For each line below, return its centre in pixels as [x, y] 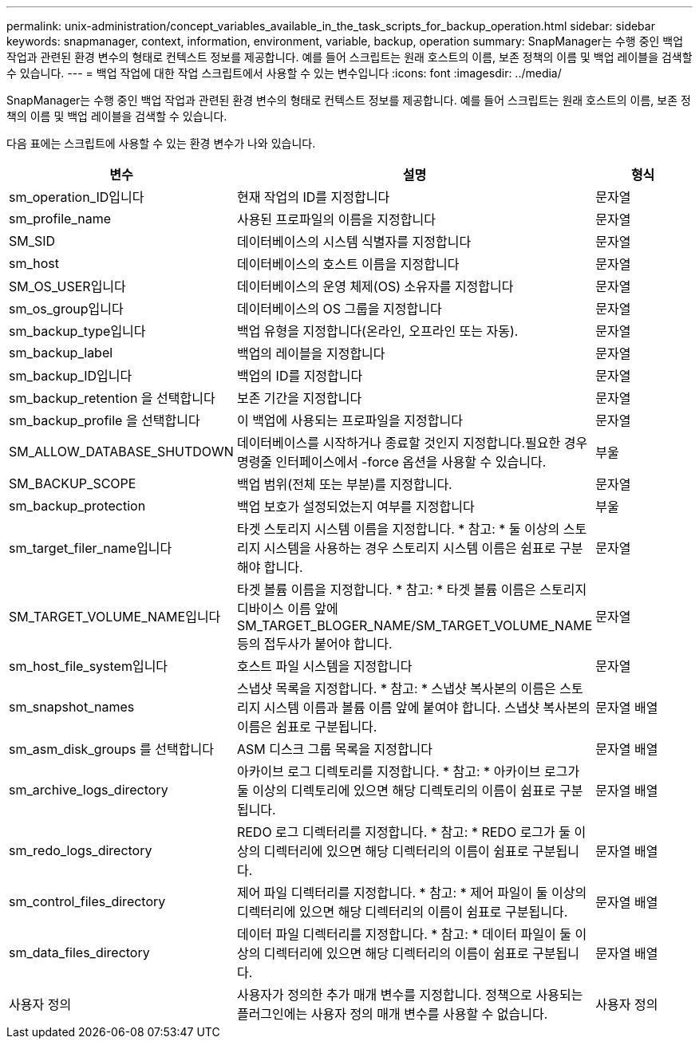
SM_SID [32, 241]
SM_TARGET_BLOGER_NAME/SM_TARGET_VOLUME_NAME [415, 625]
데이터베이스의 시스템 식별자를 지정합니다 [354, 242]
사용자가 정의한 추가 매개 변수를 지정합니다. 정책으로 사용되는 [410, 995]
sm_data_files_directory [79, 952]
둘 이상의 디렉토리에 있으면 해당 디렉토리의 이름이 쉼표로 [396, 791]
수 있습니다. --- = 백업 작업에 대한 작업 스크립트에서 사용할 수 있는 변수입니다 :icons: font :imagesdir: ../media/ [284, 73]
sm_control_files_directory [87, 901]
